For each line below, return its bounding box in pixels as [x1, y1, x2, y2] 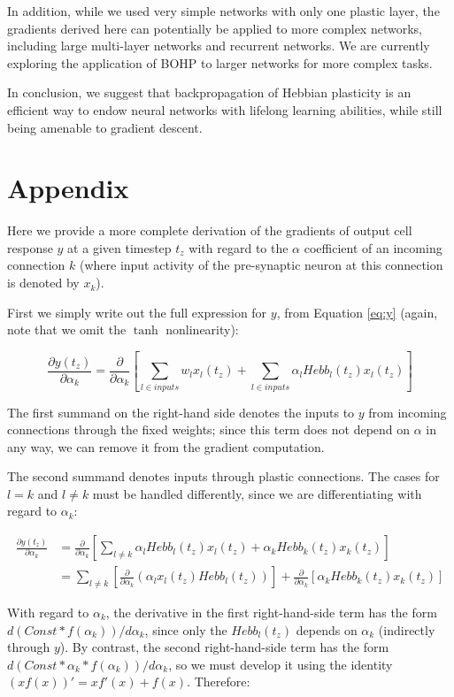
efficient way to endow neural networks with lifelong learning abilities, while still [7, 100, 442, 119]
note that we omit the [7, 320, 127, 339]
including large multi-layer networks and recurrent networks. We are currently [7, 36, 430, 55]
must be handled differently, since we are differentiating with [92, 484, 422, 502]
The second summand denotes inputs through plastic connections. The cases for [7, 467, 440, 486]
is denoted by [7, 273, 80, 292]
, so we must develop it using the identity [168, 655, 393, 673]
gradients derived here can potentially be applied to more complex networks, [7, 19, 422, 37]
